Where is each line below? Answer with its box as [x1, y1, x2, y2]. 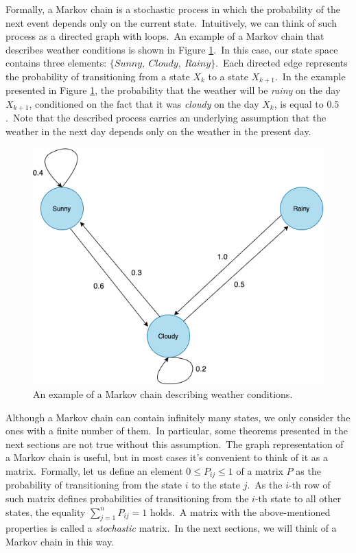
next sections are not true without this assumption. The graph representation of [5, 436, 344, 451]
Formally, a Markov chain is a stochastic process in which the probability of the [5, 2, 341, 16]
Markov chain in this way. [5, 534, 115, 549]
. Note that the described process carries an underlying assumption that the [5, 110, 327, 125]
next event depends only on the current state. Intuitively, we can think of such [5, 15, 337, 30]
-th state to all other [254, 491, 342, 506]
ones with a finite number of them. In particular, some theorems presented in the [5, 423, 348, 438]
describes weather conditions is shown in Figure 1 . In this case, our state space [5, 42, 338, 56]
